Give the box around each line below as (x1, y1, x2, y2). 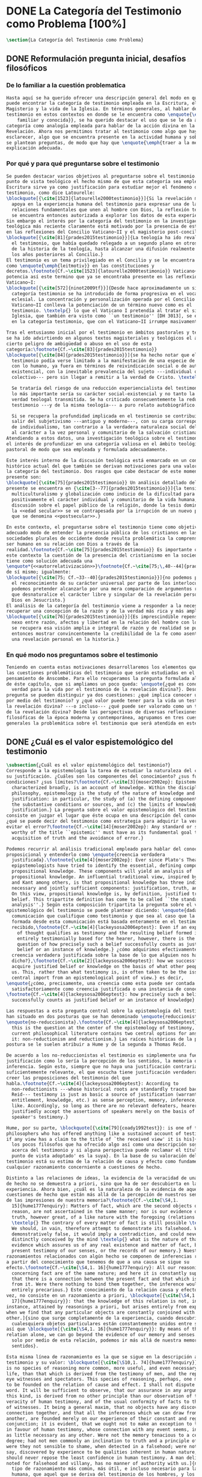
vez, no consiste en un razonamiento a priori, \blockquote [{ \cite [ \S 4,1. (6, 1293, 198, 1299)
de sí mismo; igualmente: (6, 569, 71, 575)
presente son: (6, 474, 42, 480)
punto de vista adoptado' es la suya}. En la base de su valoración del (11, 1153, 198, 1159)
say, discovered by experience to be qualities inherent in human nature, (6, 1449, 198, 1455)
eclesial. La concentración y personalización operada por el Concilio (11, 296, 195, 302)
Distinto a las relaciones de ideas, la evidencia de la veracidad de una (6, 1175, 198, 1181)
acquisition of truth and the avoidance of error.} (11, 835, 144, 841)
